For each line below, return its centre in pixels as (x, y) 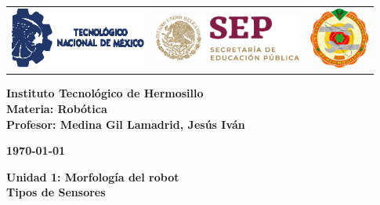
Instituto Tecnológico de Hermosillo (105, 93)
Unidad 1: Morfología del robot (93, 176)
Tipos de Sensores (56, 192)
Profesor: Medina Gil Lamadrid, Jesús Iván (126, 124)
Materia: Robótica (57, 109)
